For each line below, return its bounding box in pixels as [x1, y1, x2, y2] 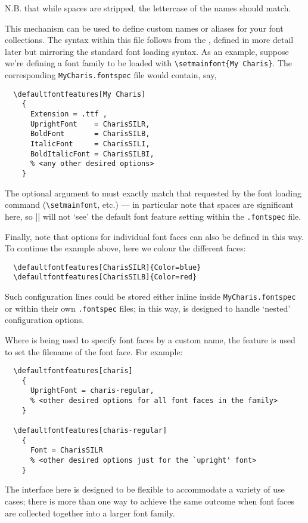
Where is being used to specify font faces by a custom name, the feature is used [5, 333, 295, 346]
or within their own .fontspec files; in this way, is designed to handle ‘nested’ [5, 302, 291, 314]
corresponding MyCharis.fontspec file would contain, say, [5, 69, 217, 81]
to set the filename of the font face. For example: [5, 345, 183, 358]
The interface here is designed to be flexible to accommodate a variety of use [5, 483, 285, 496]
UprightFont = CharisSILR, [30, 119, 150, 128]
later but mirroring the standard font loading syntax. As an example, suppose [5, 45, 289, 57]
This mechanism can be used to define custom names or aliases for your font [5, 21, 284, 34]
